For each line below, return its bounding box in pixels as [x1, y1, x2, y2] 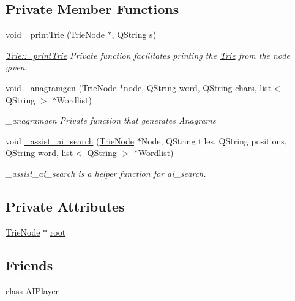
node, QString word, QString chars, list [124, 81, 272, 94]
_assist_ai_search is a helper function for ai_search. [6, 166, 206, 179]
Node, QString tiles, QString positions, [141, 134, 287, 147]
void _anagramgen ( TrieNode [6, 81, 117, 94]
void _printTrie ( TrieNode [6, 28, 105, 41]
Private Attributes [6, 196, 125, 215]
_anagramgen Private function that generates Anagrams [6, 114, 216, 127]
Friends [6, 255, 53, 274]
